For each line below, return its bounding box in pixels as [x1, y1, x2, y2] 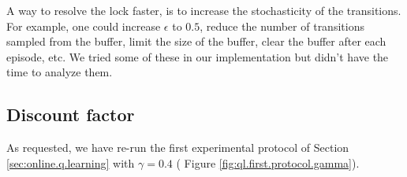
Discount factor [6, 102, 135, 127]
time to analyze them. [6, 64, 113, 80]
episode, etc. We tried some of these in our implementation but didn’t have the [6, 48, 389, 65]
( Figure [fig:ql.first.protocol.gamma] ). [176, 154, 360, 171]
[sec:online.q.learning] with [6, 154, 135, 171]
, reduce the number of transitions [200, 17, 364, 34]
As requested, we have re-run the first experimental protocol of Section [6, 139, 349, 156]
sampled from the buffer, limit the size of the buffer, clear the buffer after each [6, 33, 386, 50]
